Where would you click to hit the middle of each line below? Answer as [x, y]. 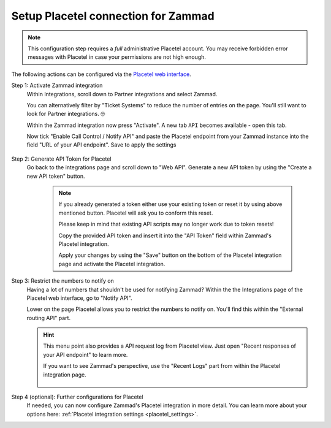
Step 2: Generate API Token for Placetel [61, 159]
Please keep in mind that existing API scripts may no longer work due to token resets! [166, 224]
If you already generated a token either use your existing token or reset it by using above [170, 204]
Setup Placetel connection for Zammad [113, 16]
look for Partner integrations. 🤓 [66, 114]
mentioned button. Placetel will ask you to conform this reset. [136, 213]
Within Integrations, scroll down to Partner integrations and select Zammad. [122, 94]
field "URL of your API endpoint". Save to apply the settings [101, 145]
